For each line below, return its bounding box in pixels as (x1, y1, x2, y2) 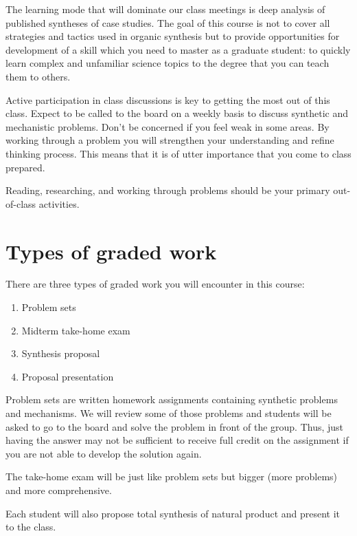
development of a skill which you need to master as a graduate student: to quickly (5, 42, 351, 56)
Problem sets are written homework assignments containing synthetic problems (5, 392, 338, 407)
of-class (5, 196, 36, 211)
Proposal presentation (21, 369, 114, 383)
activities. (38, 196, 80, 211)
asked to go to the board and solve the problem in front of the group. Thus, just (5, 419, 344, 433)
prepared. (5, 160, 45, 174)
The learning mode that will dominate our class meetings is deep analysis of (5, 2, 325, 16)
